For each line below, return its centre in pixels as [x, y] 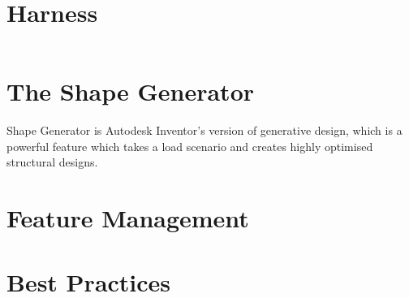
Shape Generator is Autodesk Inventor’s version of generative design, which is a [204, 130]
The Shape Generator [131, 91]
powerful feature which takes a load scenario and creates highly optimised [190, 146]
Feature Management [128, 218]
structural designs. [52, 162]
